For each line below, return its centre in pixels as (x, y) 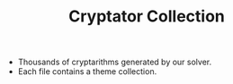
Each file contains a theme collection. (87, 71)
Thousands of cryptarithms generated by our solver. (115, 62)
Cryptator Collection (147, 17)
